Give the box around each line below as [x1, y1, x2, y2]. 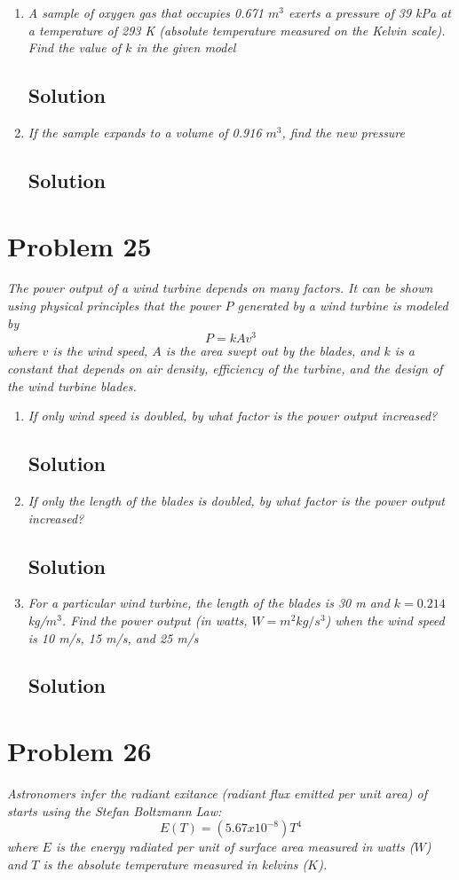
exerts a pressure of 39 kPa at [289, 4, 451, 21]
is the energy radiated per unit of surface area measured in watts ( [55, 837, 415, 856]
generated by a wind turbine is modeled [237, 296, 448, 315]
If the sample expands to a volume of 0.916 [28, 122, 262, 141]
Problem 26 [7, 733, 152, 769]
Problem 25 [7, 227, 152, 263]
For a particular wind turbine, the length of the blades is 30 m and [28, 593, 390, 612]
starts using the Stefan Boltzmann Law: [7, 801, 222, 820]
